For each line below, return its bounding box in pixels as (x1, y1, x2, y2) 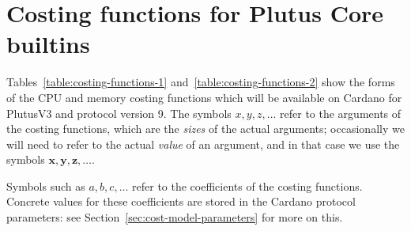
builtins (6, 28, 90, 60)
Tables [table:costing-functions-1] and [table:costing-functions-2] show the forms (6, 74, 395, 90)
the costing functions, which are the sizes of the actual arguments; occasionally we (6, 120, 405, 137)
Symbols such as (6, 177, 85, 194)
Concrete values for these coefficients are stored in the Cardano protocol (6, 193, 356, 210)
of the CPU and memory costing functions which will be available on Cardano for (6, 89, 402, 105)
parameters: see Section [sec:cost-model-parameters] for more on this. (6, 209, 343, 225)
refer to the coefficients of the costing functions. (132, 177, 363, 194)
